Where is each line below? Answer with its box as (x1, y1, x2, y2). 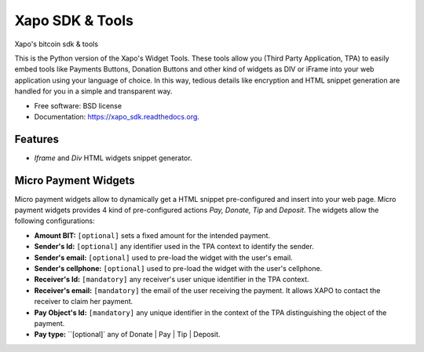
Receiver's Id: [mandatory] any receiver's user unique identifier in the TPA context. (34, 275, 309, 284)
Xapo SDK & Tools (14, 12, 133, 29)
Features (14, 132, 59, 145)
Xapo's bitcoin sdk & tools (14, 39, 98, 49)
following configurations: (14, 216, 96, 225)
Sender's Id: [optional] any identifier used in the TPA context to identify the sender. (34, 242, 314, 251)
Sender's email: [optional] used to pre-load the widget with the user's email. (34, 252, 294, 262)
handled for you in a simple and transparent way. (14, 86, 173, 96)
